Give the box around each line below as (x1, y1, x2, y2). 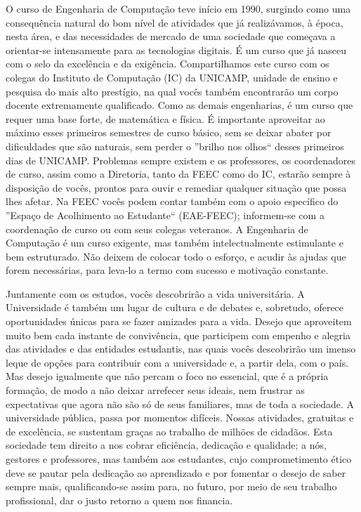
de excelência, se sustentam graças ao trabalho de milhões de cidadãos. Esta (6, 424, 333, 438)
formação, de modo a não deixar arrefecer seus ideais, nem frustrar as (6, 383, 305, 398)
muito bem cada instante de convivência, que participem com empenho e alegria (6, 327, 350, 342)
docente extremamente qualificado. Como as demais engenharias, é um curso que (6, 98, 353, 112)
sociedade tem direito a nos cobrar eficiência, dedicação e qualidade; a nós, (6, 438, 327, 452)
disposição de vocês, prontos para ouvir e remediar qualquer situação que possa (6, 180, 347, 195)
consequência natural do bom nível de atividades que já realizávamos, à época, (6, 15, 343, 29)
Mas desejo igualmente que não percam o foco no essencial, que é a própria (6, 369, 329, 383)
